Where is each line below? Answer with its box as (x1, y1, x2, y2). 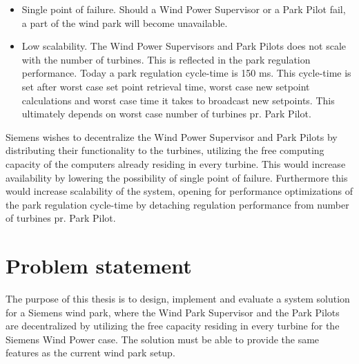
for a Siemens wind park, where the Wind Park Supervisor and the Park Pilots (6, 305, 340, 319)
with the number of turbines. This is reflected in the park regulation (21, 52, 311, 66)
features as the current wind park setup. (6, 345, 175, 360)
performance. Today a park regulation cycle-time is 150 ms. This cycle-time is (21, 66, 351, 80)
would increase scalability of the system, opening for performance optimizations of (6, 184, 353, 198)
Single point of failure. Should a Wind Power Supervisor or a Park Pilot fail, (21, 2, 346, 16)
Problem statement (6, 251, 192, 280)
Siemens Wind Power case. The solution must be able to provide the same (6, 332, 320, 346)
